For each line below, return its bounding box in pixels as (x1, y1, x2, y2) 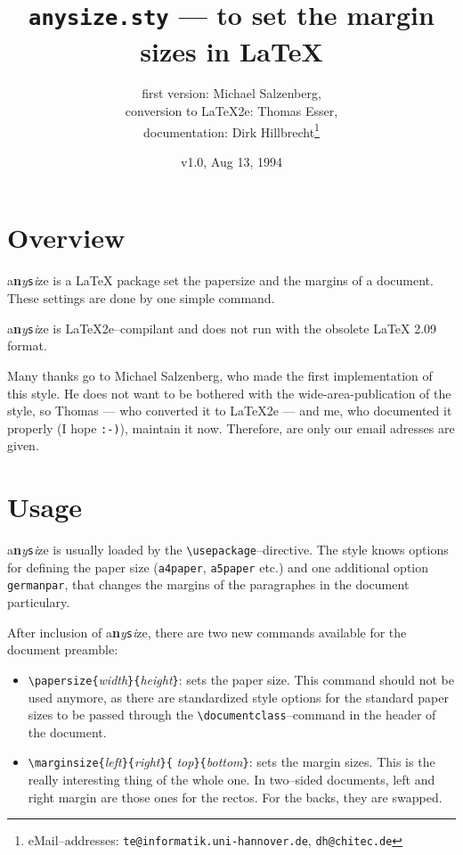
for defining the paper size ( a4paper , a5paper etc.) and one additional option (7, 557, 429, 576)
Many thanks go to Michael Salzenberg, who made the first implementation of (7, 366, 433, 384)
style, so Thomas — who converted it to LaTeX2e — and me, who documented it (7, 401, 452, 420)
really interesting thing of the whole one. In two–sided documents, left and (28, 770, 435, 789)
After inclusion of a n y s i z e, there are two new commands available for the (7, 622, 407, 641)
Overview (7, 219, 126, 256)
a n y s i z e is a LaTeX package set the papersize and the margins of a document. (7, 271, 434, 290)
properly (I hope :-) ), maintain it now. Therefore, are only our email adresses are (7, 418, 455, 437)
